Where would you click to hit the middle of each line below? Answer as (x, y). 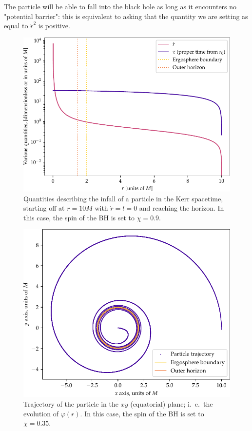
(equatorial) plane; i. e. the (172, 403)
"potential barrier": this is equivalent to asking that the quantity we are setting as (126, 16)
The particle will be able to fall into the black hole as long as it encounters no (120, 6)
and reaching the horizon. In (182, 208)
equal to (16, 26)
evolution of (41, 413)
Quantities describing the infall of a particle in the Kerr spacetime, (123, 198)
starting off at (44, 208)
